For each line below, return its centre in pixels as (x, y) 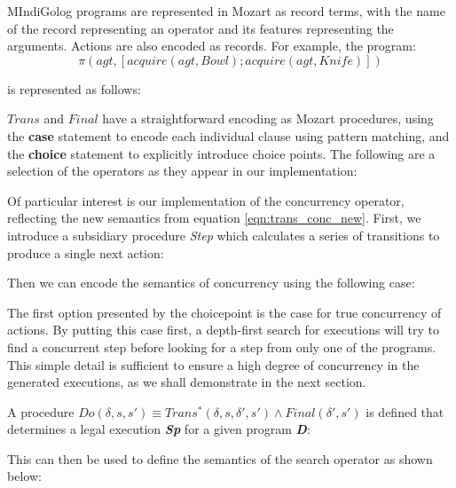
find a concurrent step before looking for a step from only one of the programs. (222, 346)
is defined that (405, 411)
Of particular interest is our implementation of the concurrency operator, (206, 200)
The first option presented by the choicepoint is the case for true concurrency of (224, 312)
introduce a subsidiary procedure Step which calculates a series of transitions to (224, 235)
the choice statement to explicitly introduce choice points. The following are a (221, 153)
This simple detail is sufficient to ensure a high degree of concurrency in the (213, 364)
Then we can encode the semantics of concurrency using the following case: (211, 283)
